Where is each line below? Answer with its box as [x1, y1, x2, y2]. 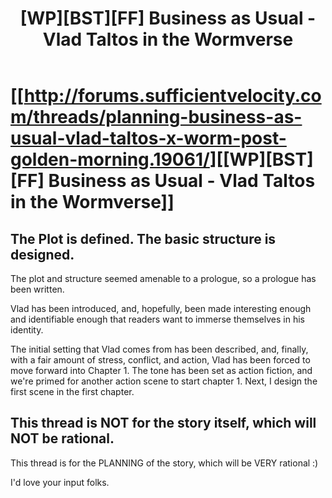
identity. [10, 324, 44, 336]
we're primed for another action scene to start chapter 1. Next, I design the [10, 375, 318, 387]
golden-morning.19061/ [10, 148, 210, 171]
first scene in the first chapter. [10, 386, 135, 397]
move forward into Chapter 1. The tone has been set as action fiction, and [10, 365, 313, 376]
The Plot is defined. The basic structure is [10, 230, 277, 247]
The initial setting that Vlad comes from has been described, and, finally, [10, 343, 309, 355]
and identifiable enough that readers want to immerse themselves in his [10, 313, 305, 325]
